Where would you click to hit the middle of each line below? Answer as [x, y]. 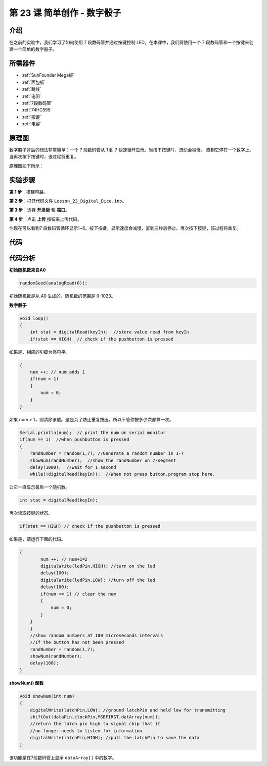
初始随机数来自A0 [27, 270]
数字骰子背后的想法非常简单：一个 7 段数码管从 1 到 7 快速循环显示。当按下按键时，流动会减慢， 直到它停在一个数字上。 [132, 150]
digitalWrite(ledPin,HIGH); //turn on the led [98, 566]
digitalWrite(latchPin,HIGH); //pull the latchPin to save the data [115, 738]
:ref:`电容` [31, 124]
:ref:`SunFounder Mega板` [48, 75]
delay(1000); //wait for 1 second [73, 467]
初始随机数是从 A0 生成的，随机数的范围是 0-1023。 [62, 296]
